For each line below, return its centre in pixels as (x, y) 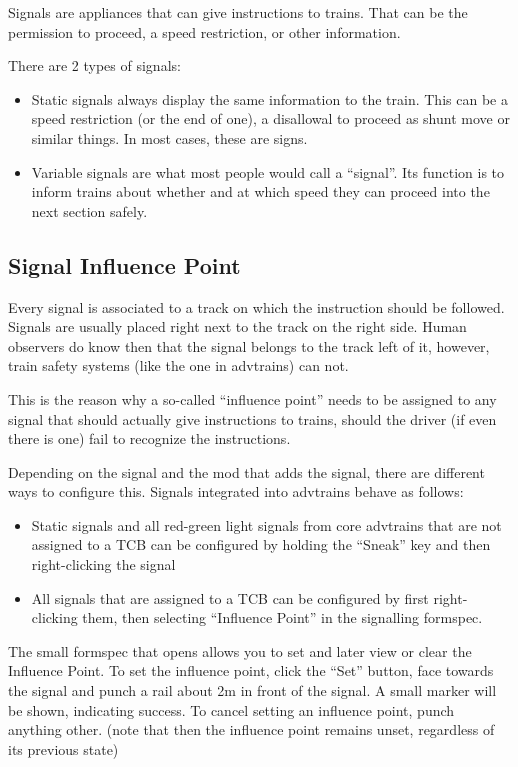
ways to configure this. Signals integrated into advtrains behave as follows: (236, 491)
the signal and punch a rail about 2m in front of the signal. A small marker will (252, 690)
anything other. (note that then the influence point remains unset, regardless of (251, 729)
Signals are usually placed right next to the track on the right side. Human (237, 326)
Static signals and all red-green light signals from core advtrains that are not (266, 524)
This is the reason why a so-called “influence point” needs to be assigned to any (252, 398)
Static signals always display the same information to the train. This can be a (269, 98)
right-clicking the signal (103, 564)
